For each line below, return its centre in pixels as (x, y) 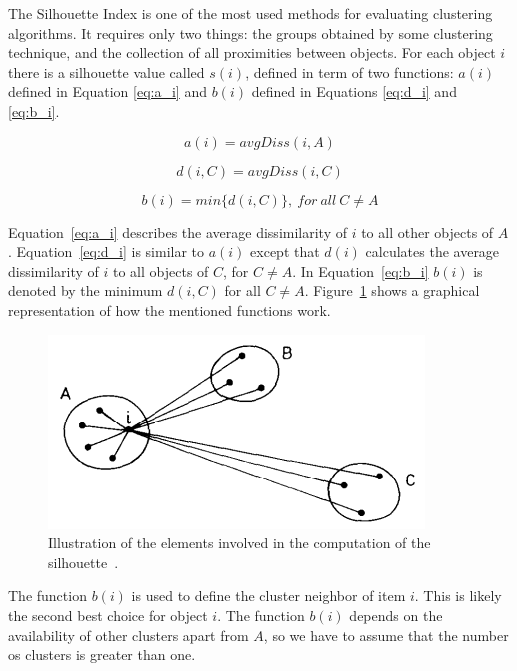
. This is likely (458, 595)
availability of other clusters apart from (128, 634)
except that (285, 251)
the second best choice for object (108, 614)
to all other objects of (427, 231)
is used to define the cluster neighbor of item (268, 595)
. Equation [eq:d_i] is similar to (106, 251)
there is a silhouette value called (106, 71)
